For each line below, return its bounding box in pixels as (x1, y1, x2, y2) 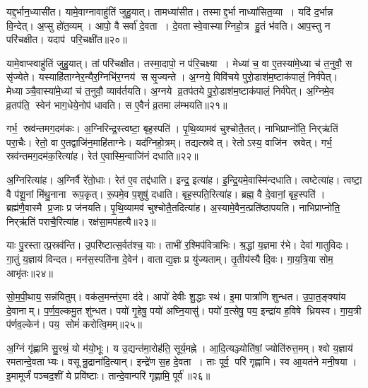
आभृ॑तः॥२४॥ (6, 265, 54, 280)
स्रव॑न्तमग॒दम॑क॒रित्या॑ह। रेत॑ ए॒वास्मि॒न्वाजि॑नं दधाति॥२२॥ (6, 148, 198, 163)
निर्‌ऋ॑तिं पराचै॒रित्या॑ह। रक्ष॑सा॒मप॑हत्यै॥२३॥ (6, 213, 156, 228)
